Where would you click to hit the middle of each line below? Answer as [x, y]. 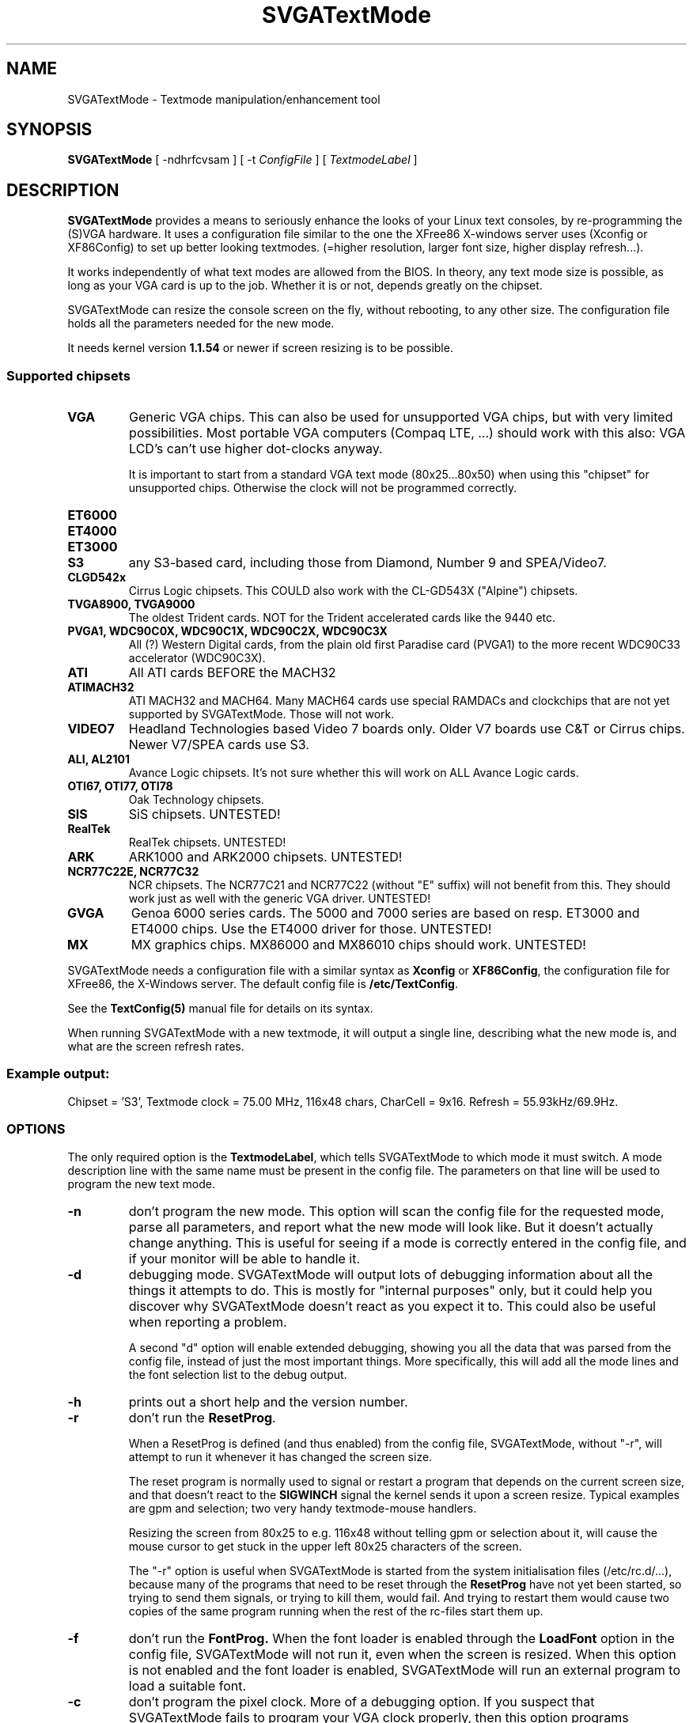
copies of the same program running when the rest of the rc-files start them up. [336, 1611]
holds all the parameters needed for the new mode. [201, 324]
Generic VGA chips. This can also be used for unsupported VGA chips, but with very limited [401, 417]
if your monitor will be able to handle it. [244, 1258]
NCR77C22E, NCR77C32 [133, 872]
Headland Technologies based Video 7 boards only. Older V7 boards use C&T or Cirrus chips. [407, 729]
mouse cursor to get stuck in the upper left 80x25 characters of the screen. [325, 1546]
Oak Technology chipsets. [196, 800]
